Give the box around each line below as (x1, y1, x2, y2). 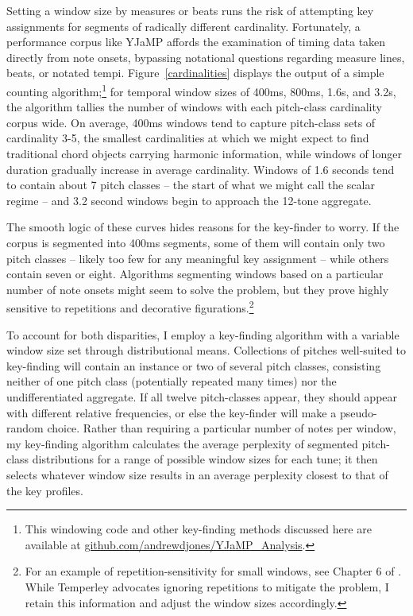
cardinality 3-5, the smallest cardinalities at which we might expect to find (6, 130, 369, 146)
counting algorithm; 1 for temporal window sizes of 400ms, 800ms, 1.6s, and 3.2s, (6, 80, 396, 99)
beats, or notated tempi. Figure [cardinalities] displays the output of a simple (6, 64, 384, 81)
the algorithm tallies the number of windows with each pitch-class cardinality (6, 99, 382, 115)
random (6, 420, 44, 436)
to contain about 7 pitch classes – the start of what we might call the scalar (6, 176, 375, 193)
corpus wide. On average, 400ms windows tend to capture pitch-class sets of (6, 114, 376, 130)
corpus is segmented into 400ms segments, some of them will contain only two (6, 234, 385, 250)
